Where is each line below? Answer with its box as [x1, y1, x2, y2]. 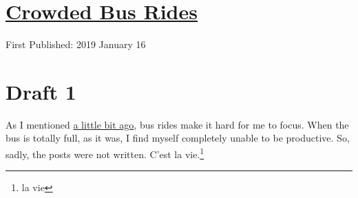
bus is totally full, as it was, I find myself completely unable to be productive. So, [6, 131, 350, 145]
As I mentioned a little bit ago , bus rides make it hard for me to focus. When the [6, 117, 349, 131]
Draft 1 [6, 77, 76, 105]
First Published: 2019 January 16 [6, 37, 146, 52]
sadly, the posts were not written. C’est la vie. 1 [6, 145, 204, 161]
